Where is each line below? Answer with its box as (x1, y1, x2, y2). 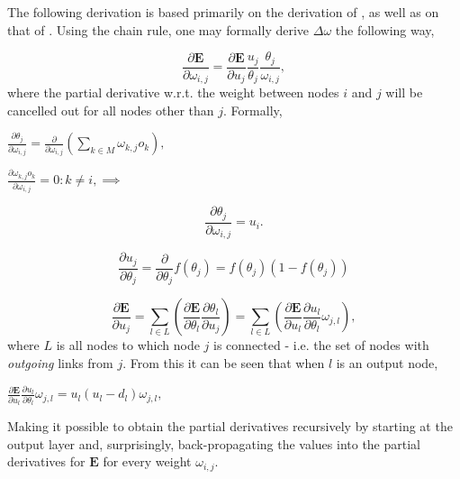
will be (385, 83, 423, 102)
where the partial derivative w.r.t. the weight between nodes (7, 83, 339, 102)
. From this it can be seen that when (122, 353, 325, 372)
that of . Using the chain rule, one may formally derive (7, 20, 310, 39)
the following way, (335, 20, 435, 39)
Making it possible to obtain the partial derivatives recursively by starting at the (7, 417, 453, 435)
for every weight (103, 452, 192, 471)
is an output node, (336, 353, 438, 372)
